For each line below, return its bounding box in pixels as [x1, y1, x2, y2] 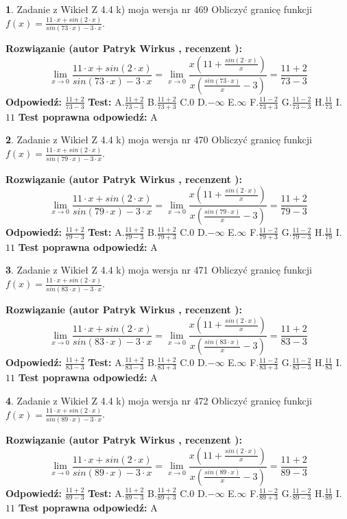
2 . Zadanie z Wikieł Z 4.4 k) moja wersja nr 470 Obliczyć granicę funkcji [5, 132, 312, 147]
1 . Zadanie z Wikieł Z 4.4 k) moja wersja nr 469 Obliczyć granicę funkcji [5, 2, 312, 16]
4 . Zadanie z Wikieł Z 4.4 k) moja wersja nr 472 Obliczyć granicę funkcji [5, 393, 312, 407]
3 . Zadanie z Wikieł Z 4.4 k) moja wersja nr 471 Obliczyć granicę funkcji [5, 263, 312, 277]
